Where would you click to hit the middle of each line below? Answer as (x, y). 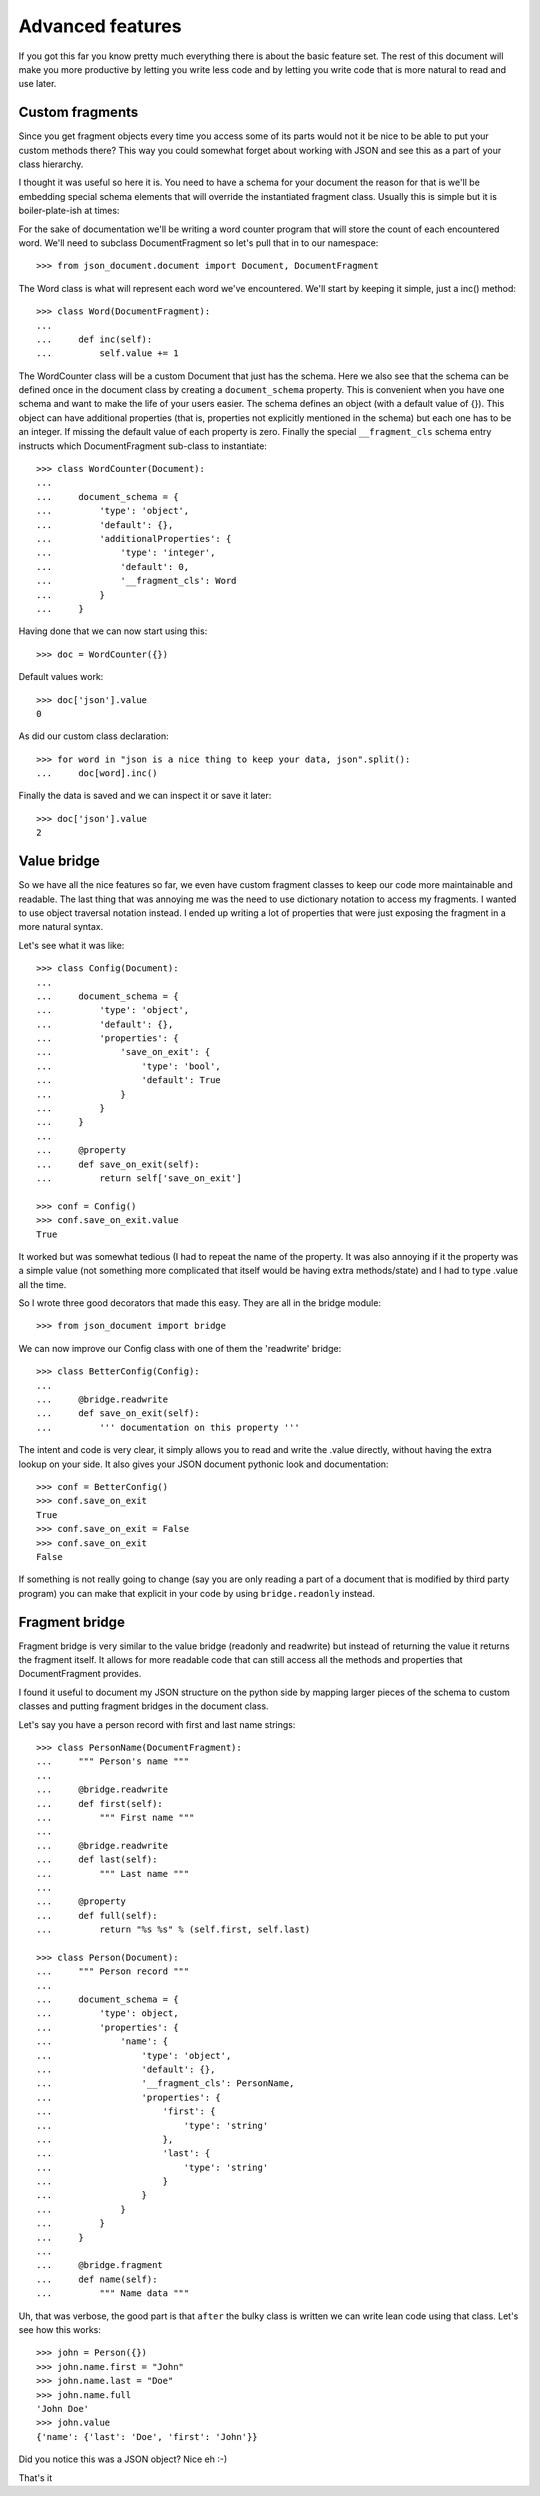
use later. (37, 84)
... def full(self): (97, 1915)
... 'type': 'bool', (129, 1066)
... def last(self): (97, 1859)
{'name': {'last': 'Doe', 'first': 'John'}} (147, 2436)
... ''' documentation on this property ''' (168, 1427)
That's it (35, 2477)
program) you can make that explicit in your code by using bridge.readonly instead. (196, 1593)
